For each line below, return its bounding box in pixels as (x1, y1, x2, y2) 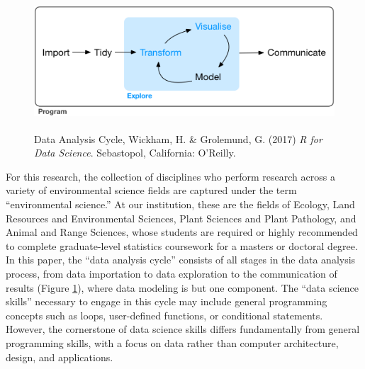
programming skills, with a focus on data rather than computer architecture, (6, 335, 339, 350)
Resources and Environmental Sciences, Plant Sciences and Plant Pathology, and (6, 210, 356, 225)
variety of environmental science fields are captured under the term (6, 183, 297, 198)
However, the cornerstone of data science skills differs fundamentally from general (6, 322, 360, 336)
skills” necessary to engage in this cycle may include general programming (6, 294, 327, 309)
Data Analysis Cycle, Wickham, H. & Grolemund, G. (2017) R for (34, 131, 322, 146)
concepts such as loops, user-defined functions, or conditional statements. (6, 307, 323, 322)
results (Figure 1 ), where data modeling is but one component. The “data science (6, 280, 359, 295)
